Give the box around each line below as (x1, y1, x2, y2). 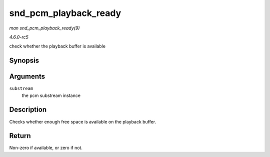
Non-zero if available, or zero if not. (9, 145, 82, 151)
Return (9, 131, 31, 140)
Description (9, 105, 47, 114)
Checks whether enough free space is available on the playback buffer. (9, 118, 156, 124)
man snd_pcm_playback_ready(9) (9, 25, 80, 31)
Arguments (9, 72, 45, 81)
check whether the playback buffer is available (9, 43, 106, 49)
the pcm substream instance (21, 92, 81, 98)
